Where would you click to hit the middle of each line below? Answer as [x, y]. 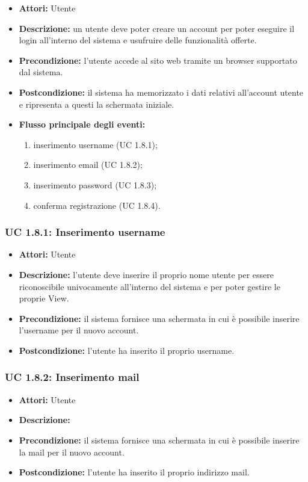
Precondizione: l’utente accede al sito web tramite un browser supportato [158, 60]
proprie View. [44, 298]
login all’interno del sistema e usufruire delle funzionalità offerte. [138, 40]
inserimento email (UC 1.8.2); [88, 165]
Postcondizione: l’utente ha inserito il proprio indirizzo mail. [134, 472]
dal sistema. [41, 72]
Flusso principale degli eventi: [82, 124]
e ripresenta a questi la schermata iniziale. [97, 104]
